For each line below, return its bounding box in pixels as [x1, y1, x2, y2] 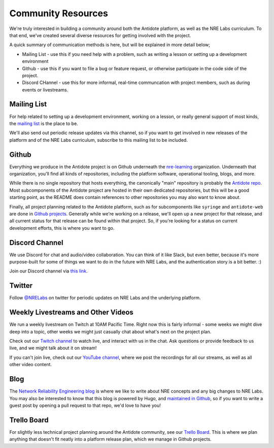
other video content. [9, 362, 52, 368]
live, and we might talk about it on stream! [9, 345, 97, 351]
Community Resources [9, 8, 109, 19]
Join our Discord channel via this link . [9, 268, 88, 274]
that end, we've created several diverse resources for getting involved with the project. [9, 32, 191, 38]
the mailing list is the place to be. [9, 120, 78, 127]
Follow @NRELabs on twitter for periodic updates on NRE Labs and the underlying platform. [9, 295, 201, 301]
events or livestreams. [22, 86, 68, 93]
